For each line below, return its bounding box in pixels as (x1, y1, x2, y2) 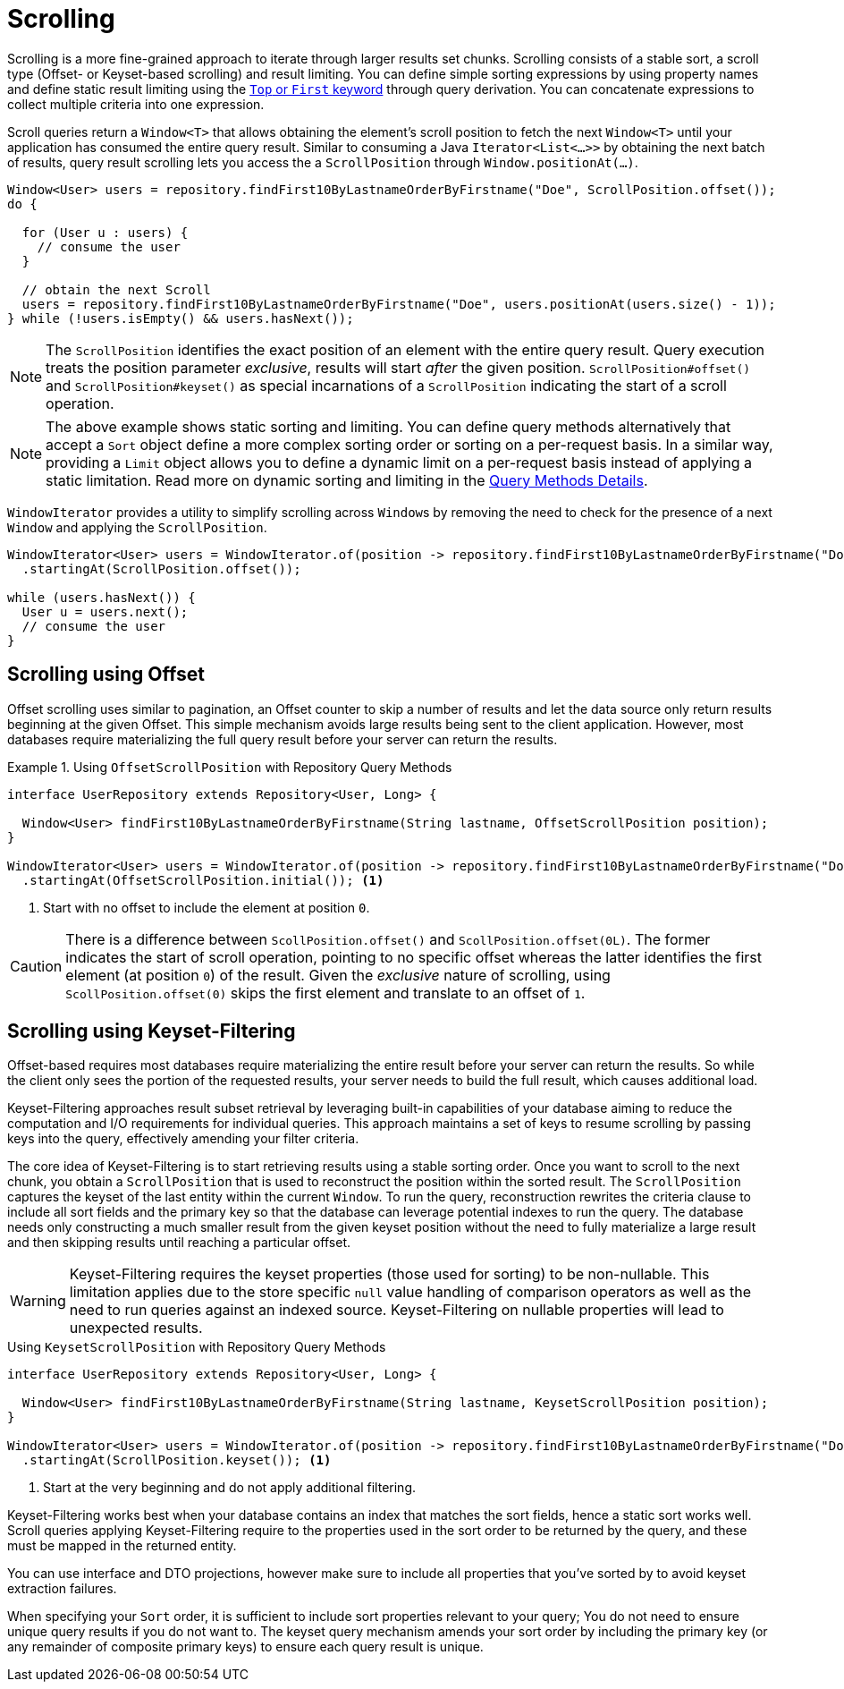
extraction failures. (7, 1581, 117, 1597)
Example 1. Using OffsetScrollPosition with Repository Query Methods (7, 759, 452, 775)
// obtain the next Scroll (21, 282, 211, 297)
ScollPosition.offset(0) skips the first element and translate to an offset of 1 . (65, 983, 586, 1002)
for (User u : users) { (21, 225, 189, 240)
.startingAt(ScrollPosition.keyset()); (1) (21, 1453, 332, 1468)
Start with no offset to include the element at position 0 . (43, 899, 370, 915)
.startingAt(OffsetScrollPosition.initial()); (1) (21, 872, 384, 887)
